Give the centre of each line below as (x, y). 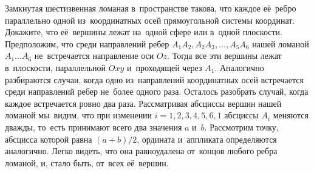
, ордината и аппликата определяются (207, 139)
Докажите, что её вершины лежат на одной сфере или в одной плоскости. (144, 32)
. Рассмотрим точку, (241, 127)
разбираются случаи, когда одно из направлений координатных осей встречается (154, 79)
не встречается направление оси (94, 56)
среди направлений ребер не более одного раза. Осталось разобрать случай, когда (157, 91)
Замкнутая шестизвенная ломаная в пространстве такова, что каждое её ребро (151, 8)
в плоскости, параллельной (56, 67)
